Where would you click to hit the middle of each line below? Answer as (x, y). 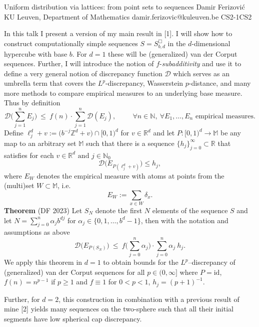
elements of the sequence (190, 210)
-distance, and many (220, 83)
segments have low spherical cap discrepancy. (73, 318)
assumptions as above (37, 232)
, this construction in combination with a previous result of (149, 299)
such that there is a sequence (130, 143)
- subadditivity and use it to (200, 63)
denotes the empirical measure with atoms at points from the (130, 175)
